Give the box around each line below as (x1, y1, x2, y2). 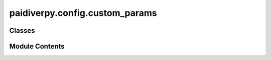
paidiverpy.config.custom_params (9, 7, 158, 18)
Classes (9, 26, 35, 35)
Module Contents (9, 42, 65, 51)
